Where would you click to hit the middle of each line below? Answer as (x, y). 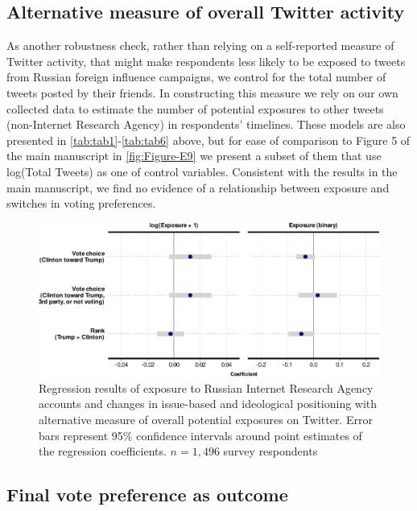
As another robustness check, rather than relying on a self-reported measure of (200, 45)
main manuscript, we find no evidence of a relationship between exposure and (198, 187)
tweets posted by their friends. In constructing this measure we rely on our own (202, 92)
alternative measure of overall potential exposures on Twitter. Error (206, 419)
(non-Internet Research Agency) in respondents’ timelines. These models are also (206, 124)
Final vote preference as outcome (147, 495)
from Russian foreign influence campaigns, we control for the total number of (196, 77)
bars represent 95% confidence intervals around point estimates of (200, 435)
